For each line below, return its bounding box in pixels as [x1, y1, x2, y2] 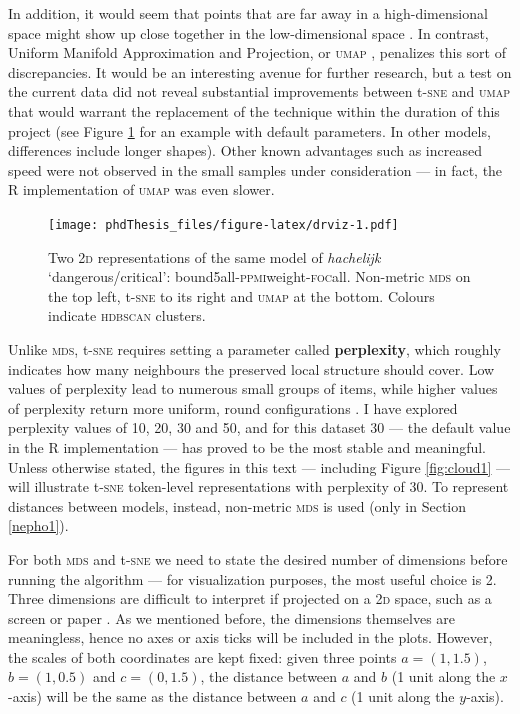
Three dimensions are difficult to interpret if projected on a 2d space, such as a [8, 588, 492, 609]
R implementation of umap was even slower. [8, 179, 275, 200]
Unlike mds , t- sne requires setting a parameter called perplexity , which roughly [8, 338, 501, 359]
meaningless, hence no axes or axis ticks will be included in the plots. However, [8, 627, 493, 648]
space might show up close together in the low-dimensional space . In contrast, [8, 22, 489, 43]
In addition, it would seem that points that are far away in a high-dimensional [8, 3, 488, 23]
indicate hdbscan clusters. [48, 305, 206, 326]
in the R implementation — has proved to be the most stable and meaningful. [8, 436, 487, 457]
